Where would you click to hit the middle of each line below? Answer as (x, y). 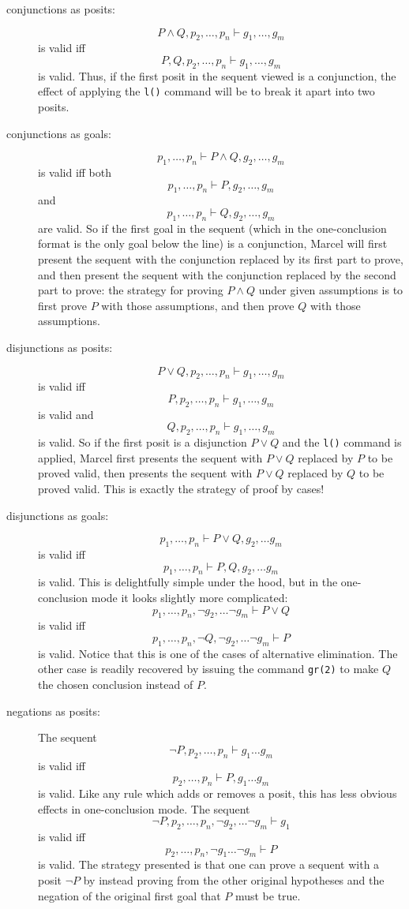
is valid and (66, 414)
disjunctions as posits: (60, 347)
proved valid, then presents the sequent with (145, 473)
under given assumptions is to (331, 290)
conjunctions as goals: (59, 133)
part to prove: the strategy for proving (131, 290)
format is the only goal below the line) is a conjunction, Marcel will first (213, 243)
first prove (62, 305)
